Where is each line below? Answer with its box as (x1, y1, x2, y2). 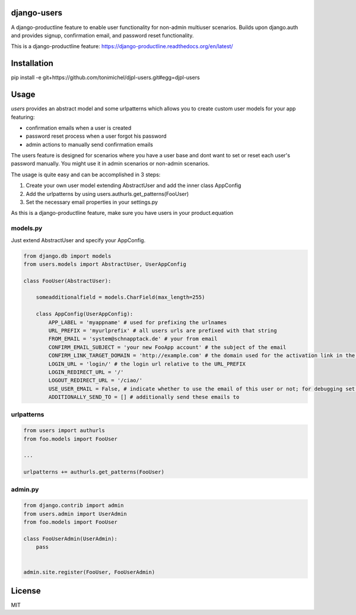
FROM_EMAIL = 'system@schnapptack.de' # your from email (48, 335, 218, 343)
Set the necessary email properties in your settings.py (26, 199, 158, 206)
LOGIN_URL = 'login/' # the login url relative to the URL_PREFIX (48, 360, 246, 367)
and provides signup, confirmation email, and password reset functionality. (11, 31, 194, 39)
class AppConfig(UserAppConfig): (36, 310, 133, 318)
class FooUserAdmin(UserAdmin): (23, 535, 118, 542)
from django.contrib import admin (23, 502, 124, 509)
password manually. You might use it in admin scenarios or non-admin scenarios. (11, 160, 210, 167)
